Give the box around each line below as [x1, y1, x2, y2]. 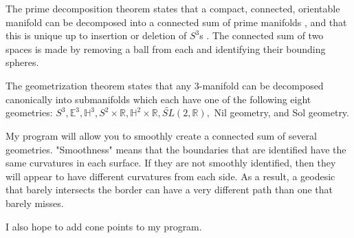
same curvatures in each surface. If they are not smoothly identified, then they [5, 155, 336, 170]
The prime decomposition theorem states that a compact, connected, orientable [5, 1, 340, 15]
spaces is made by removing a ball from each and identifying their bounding [5, 41, 326, 56]
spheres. [5, 55, 39, 69]
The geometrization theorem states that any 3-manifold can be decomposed [5, 78, 324, 92]
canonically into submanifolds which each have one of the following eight [5, 91, 311, 106]
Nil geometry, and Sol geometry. [214, 105, 349, 120]
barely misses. [5, 195, 64, 210]
